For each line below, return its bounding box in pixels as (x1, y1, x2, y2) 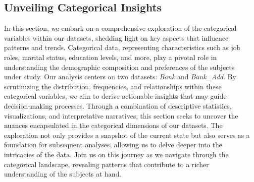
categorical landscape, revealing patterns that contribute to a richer (4, 159, 209, 169)
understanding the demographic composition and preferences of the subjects (4, 61, 235, 72)
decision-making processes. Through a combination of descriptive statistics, (4, 100, 232, 111)
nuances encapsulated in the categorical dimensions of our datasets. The (4, 120, 223, 130)
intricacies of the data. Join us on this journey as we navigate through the (4, 149, 229, 159)
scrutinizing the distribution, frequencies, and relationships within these (4, 81, 222, 91)
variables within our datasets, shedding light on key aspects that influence (4, 32, 229, 43)
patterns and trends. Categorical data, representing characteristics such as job (4, 42, 241, 53)
